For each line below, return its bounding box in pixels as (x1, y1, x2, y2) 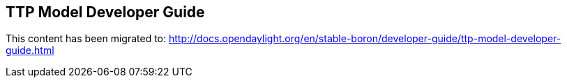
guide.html (6, 44, 54, 57)
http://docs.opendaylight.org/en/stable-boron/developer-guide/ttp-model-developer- (168, 33, 561, 45)
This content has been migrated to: (6, 33, 167, 45)
